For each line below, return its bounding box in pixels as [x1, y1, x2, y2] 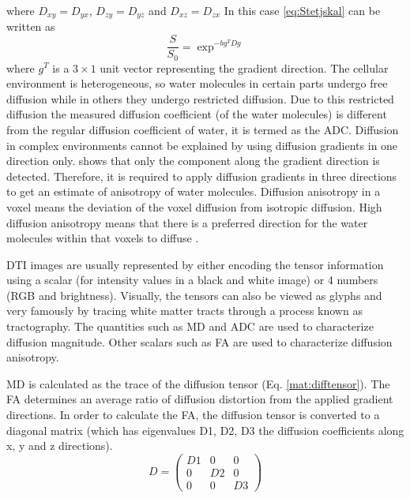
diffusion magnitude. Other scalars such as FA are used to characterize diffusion [6, 333, 393, 350]
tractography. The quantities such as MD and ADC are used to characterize [6, 318, 374, 335]
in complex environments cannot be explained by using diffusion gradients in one [6, 137, 398, 153]
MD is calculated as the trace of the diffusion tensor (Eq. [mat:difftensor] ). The [6, 375, 390, 391]
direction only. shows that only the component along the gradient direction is [6, 152, 380, 169]
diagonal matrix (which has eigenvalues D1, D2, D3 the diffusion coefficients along [6, 421, 404, 438]
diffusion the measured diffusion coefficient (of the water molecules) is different [6, 106, 387, 122]
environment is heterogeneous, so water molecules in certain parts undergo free [6, 75, 388, 92]
